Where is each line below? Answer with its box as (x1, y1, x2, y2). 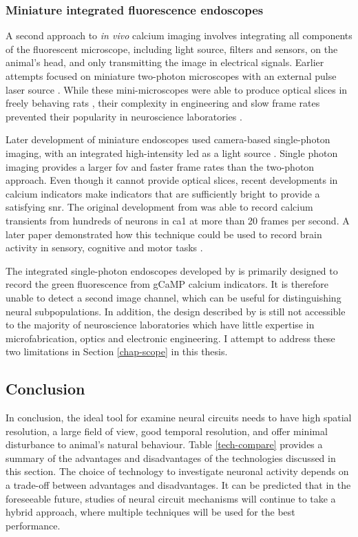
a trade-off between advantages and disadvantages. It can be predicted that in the (6, 478, 351, 492)
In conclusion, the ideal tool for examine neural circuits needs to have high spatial (6, 410, 352, 425)
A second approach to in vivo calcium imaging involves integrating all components (6, 28, 352, 43)
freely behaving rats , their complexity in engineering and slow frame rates (6, 96, 320, 110)
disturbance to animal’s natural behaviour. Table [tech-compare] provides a (6, 437, 323, 452)
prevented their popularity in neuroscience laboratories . (6, 109, 242, 123)
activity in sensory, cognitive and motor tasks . (6, 240, 203, 255)
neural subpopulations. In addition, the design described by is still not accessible (6, 304, 346, 318)
